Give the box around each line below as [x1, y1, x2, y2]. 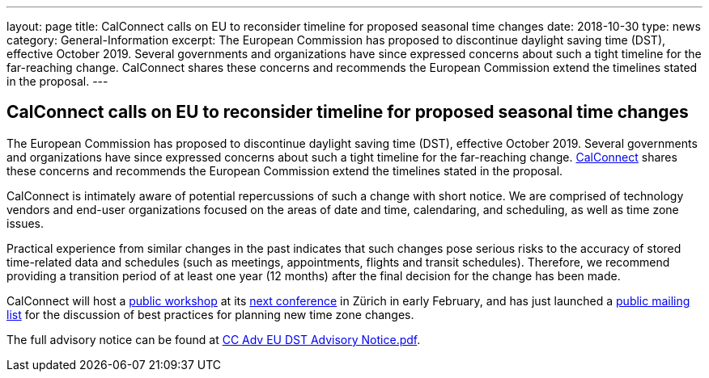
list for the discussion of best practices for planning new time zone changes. [6, 307, 414, 321]
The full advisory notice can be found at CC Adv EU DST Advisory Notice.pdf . [6, 332, 421, 346]
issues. [6, 216, 45, 230]
